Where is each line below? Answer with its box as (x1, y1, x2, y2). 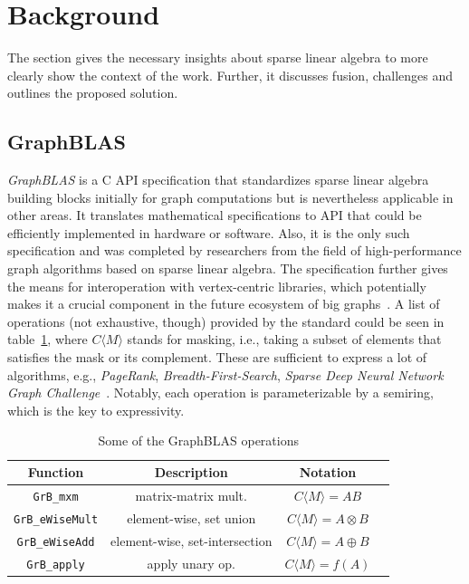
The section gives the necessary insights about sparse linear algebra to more (7, 48, 428, 67)
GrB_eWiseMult (14, 512, 99, 526)
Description (154, 463, 228, 482)
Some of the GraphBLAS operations (98, 431, 299, 450)
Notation (299, 463, 357, 482)
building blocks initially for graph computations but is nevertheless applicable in (7, 187, 454, 206)
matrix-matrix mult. (135, 485, 247, 504)
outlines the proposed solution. (7, 83, 178, 102)
